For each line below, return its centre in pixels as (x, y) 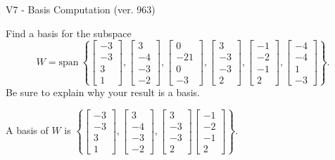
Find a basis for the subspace (69, 33)
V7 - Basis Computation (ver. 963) (81, 9)
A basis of (27, 130)
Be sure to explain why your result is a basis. (103, 92)
